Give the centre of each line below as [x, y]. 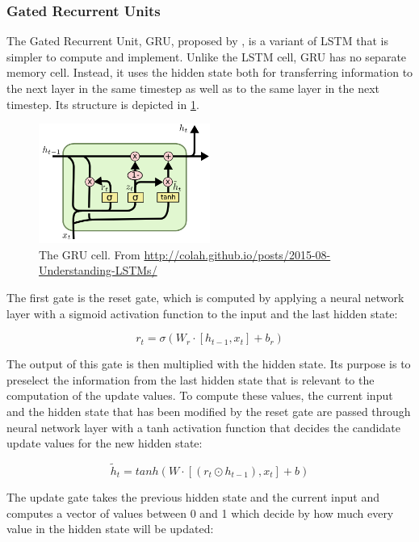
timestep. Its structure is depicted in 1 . [103, 104]
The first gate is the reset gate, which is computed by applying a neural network [205, 297]
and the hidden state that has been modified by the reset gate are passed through [209, 411]
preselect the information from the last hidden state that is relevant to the [191, 379]
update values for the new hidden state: [105, 443]
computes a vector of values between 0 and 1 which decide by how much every [200, 513]
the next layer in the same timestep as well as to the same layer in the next [193, 88]
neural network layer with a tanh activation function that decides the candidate [203, 427]
